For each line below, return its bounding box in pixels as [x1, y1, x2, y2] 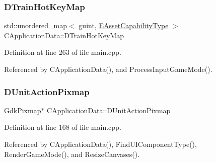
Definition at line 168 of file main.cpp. [4, 122, 121, 132]
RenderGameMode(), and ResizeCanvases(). [4, 148, 140, 159]
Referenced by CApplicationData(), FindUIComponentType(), [4, 139, 197, 149]
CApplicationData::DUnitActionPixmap [47, 105, 171, 115]
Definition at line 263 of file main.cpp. [4, 47, 121, 57]
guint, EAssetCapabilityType [79, 20, 169, 31]
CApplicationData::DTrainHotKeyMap [4, 30, 124, 40]
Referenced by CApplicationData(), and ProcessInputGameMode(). [4, 64, 212, 74]
